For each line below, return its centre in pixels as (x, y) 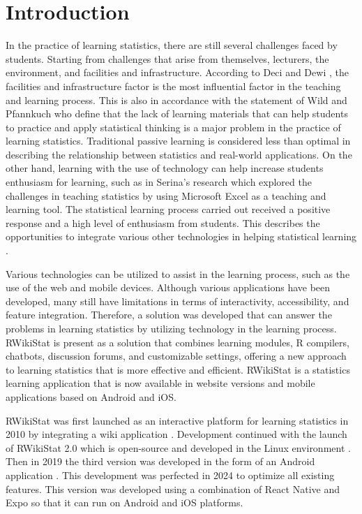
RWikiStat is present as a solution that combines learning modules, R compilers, (178, 342)
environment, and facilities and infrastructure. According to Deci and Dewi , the (177, 72)
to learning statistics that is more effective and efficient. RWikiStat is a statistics (178, 369)
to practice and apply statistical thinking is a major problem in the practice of (173, 127)
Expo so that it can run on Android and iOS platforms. (125, 502)
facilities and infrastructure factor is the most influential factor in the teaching (173, 86)
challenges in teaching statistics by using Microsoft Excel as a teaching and (166, 195)
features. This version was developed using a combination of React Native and (173, 489)
